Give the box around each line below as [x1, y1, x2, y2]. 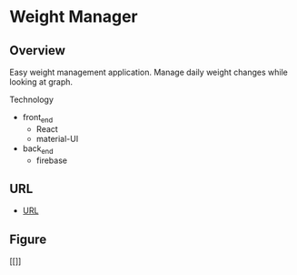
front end [22, 112, 54, 125]
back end [22, 143, 54, 156]
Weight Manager [9, 6, 138, 27]
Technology [9, 94, 54, 105]
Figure [9, 231, 47, 247]
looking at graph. [9, 76, 74, 87]
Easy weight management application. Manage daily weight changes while [9, 66, 288, 77]
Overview [9, 43, 66, 58]
